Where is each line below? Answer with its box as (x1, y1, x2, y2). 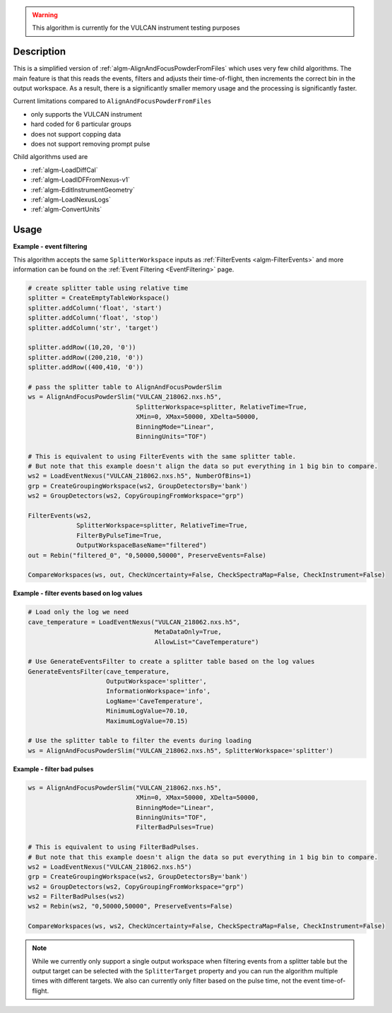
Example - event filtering (13, 242, 88, 251)
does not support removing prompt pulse (30, 140, 150, 148)
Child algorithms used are (13, 153, 88, 161)
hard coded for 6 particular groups (30, 120, 132, 129)
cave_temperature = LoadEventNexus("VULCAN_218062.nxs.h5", (28, 618, 241, 626)
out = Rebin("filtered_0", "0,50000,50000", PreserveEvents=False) (28, 551, 267, 559)
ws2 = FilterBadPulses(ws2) (28, 893, 125, 901)
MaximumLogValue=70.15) (106, 717, 189, 725)
